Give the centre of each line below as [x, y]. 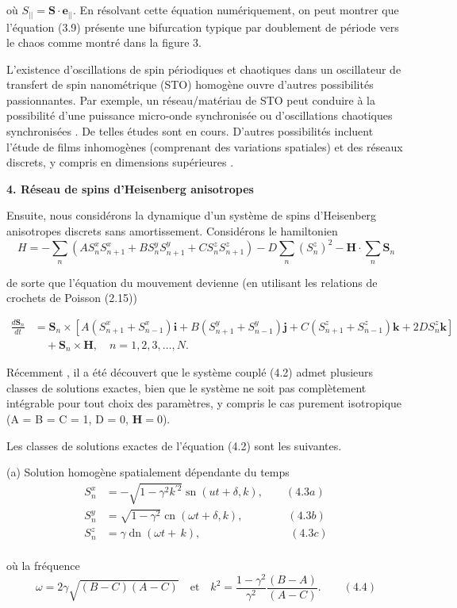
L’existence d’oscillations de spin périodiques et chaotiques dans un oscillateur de [204, 69]
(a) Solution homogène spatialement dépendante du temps [148, 472]
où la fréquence [43, 566]
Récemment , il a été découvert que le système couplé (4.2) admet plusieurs [190, 372]
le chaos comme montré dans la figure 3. [104, 42]
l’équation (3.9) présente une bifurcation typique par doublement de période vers [203, 27]
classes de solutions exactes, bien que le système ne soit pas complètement [186, 387]
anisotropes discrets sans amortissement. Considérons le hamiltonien [172, 231]
